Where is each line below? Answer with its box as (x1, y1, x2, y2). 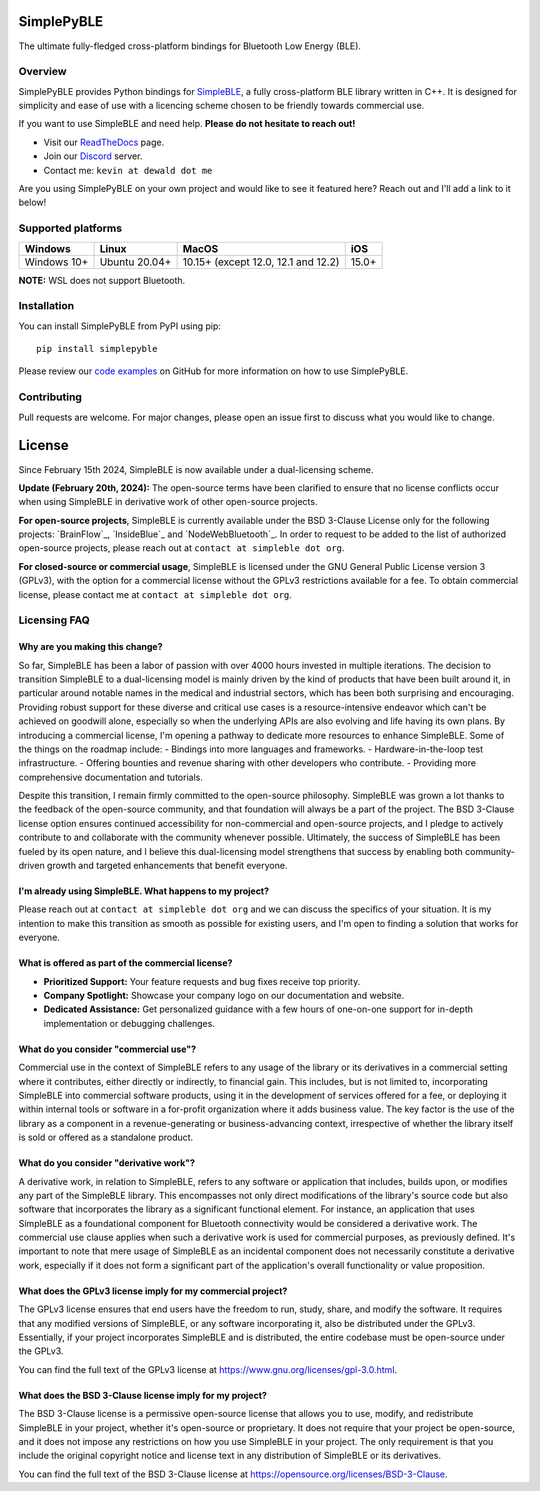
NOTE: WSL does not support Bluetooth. (18, 274, 186, 286)
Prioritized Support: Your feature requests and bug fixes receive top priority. (43, 975, 361, 987)
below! (18, 196, 47, 209)
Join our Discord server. (43, 150, 143, 162)
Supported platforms (18, 221, 123, 235)
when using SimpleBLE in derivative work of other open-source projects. (18, 496, 318, 508)
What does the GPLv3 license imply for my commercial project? (18, 1285, 288, 1297)
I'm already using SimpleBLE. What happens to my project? (18, 885, 270, 897)
